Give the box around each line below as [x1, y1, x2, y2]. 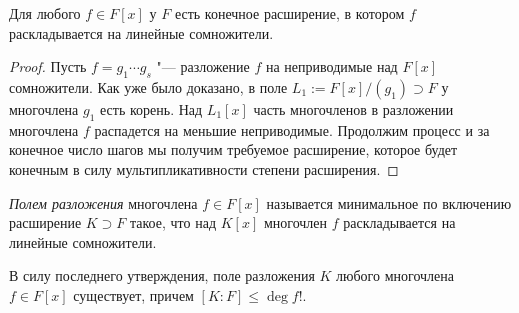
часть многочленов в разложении [253, 98, 454, 119]
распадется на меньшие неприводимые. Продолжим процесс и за [94, 119, 490, 140]
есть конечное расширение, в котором [174, 3, 405, 23]
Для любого [9, 3, 81, 23]
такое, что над [130, 212, 217, 233]
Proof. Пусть [9, 56, 87, 77]
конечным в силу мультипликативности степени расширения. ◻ [9, 158, 399, 179]
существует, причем [73, 284, 194, 305]
